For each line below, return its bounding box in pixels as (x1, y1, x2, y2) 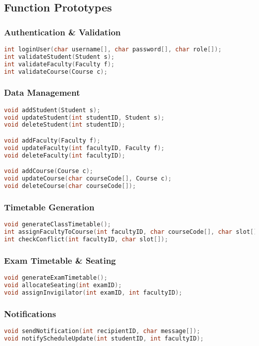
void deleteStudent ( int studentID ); (4, 121, 126, 129)
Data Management (4, 86, 80, 99)
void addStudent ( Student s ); (4, 106, 101, 114)
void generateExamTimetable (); (4, 274, 108, 281)
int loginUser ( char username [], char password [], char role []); (4, 46, 222, 53)
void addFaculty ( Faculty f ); (4, 137, 101, 144)
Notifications (4, 307, 56, 320)
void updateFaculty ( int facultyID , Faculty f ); (4, 144, 165, 152)
